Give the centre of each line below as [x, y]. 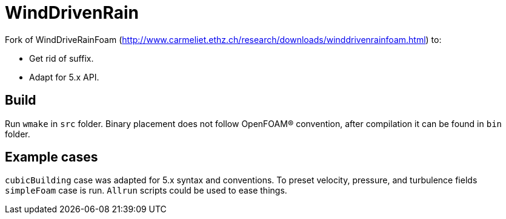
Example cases [52, 157]
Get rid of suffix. [62, 58]
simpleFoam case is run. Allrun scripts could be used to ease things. [146, 191]
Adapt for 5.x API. [64, 77]
